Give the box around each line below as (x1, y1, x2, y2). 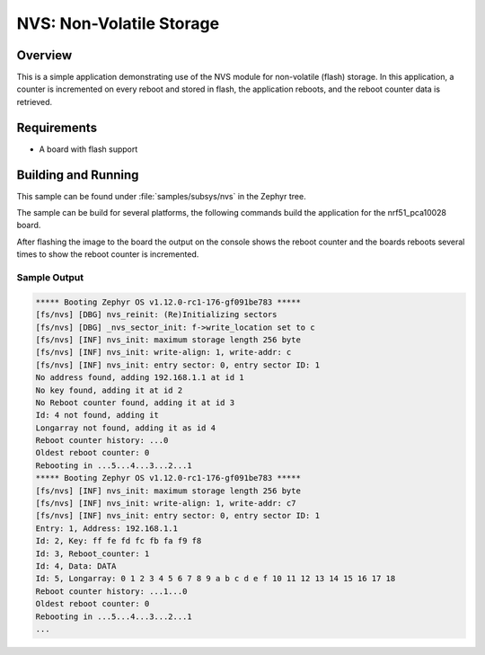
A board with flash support (39, 144, 138, 155)
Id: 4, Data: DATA (35, 561, 117, 571)
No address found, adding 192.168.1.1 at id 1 (35, 373, 244, 383)
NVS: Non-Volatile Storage (16, 13, 220, 33)
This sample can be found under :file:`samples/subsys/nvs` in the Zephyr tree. (16, 190, 306, 201)
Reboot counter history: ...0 (35, 436, 169, 446)
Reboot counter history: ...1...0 (35, 586, 188, 597)
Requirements (16, 119, 98, 135)
